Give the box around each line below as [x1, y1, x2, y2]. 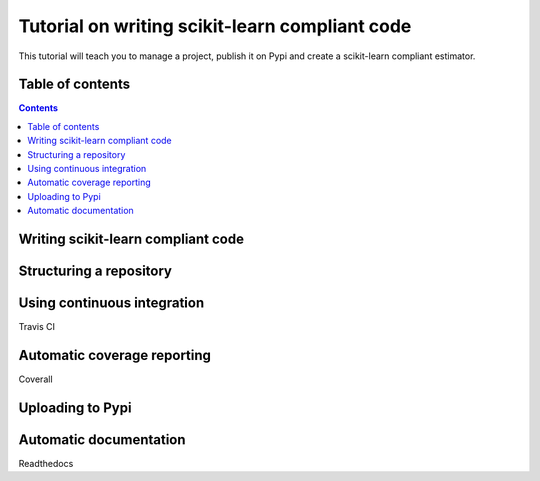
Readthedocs [18, 457, 74, 469]
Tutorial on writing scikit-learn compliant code [18, 15, 412, 37]
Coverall [18, 373, 54, 385]
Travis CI [18, 321, 55, 333]
